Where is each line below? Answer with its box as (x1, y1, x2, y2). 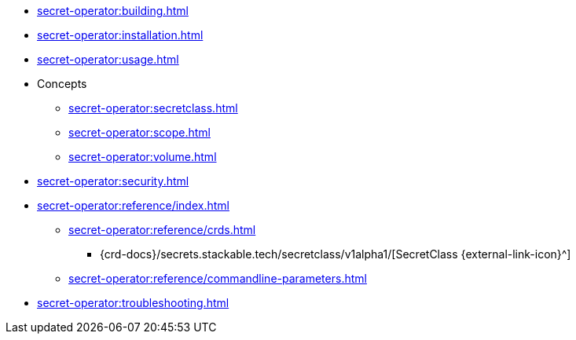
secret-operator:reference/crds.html (68, 223, 256, 236)
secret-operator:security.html (37, 174, 189, 188)
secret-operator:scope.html (68, 126, 211, 139)
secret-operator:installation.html (37, 28, 204, 42)
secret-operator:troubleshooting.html (37, 296, 229, 309)
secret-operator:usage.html (37, 53, 179, 66)
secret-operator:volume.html (68, 150, 217, 163)
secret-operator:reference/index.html (37, 199, 229, 212)
